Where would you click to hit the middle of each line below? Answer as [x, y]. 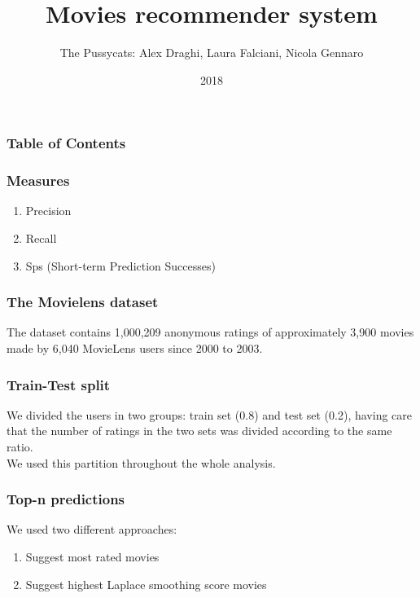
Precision [48, 211]
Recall [41, 238]
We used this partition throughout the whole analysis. [141, 462]
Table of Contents [66, 143]
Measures [38, 180]
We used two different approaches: [92, 529]
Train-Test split [59, 384]
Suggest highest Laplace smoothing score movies [146, 584]
